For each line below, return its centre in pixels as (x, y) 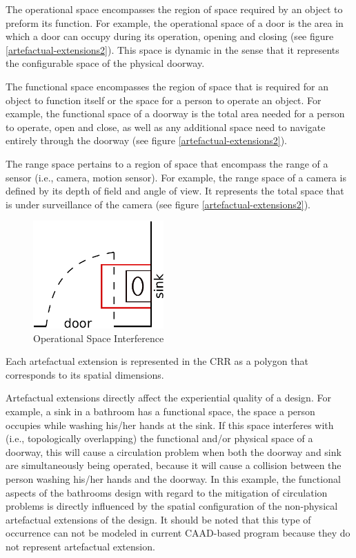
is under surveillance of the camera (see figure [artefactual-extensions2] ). (158, 204)
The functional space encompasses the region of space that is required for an (167, 86)
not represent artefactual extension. (80, 546)
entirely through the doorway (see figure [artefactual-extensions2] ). (147, 140)
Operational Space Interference (99, 338)
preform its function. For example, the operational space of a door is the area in (175, 22)
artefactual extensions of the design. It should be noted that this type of (158, 519)
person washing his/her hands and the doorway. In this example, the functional (173, 478)
